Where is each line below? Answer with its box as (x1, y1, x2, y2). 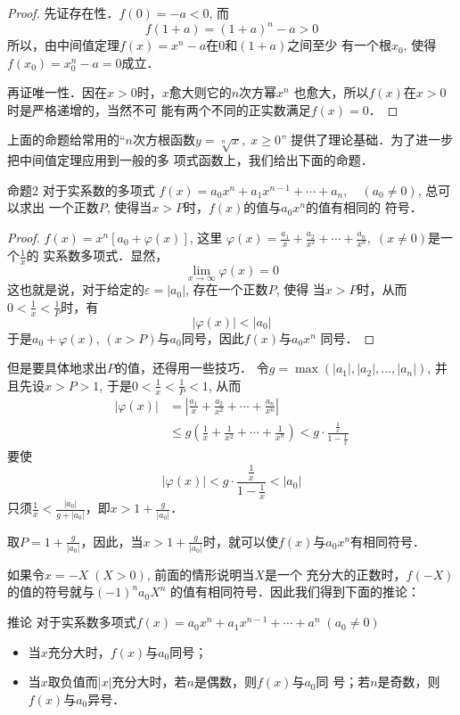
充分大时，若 (111, 672, 187, 691)
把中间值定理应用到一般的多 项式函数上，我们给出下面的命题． (7, 151, 374, 169)
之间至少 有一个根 (287, 36, 391, 54)
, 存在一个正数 (185, 280, 268, 299)
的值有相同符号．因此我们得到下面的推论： (170, 582, 421, 601)
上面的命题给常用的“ (7, 130, 126, 149)
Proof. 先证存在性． (7, 4, 119, 21)
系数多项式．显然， (55, 246, 168, 265)
